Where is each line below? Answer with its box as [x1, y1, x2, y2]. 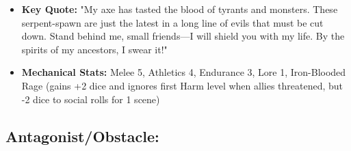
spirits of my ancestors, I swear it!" [21, 42, 168, 56]
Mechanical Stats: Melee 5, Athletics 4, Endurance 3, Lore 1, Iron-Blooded [21, 65, 346, 79]
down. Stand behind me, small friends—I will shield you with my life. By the [21, 29, 345, 43]
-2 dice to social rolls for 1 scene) [21, 92, 160, 106]
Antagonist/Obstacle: [5, 125, 159, 146]
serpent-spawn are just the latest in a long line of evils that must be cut [21, 15, 324, 29]
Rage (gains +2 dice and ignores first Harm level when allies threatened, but [21, 78, 343, 92]
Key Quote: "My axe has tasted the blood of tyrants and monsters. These [21, 2, 338, 16]
